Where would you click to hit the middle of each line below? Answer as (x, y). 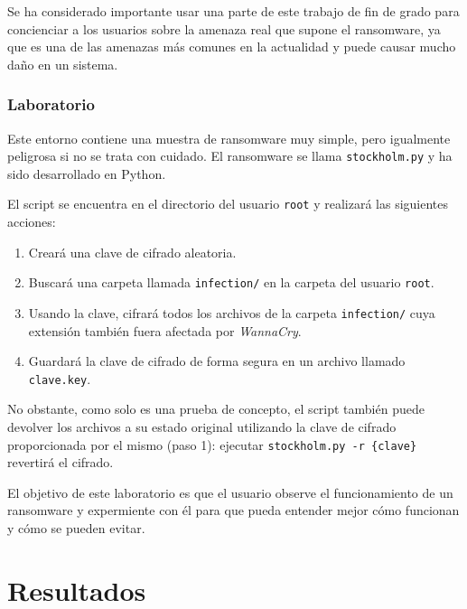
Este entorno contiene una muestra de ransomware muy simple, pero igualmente (229, 138)
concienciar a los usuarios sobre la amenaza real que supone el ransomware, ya (224, 28)
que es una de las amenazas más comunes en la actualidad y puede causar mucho (232, 47)
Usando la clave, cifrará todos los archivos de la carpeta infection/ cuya (232, 312)
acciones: (32, 222)
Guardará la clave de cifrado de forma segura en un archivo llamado (217, 361)
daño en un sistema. (63, 64)
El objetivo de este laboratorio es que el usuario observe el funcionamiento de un (230, 492)
